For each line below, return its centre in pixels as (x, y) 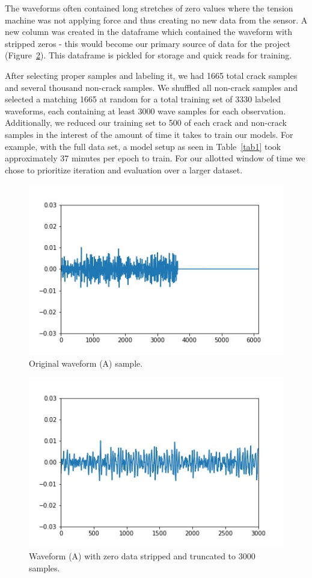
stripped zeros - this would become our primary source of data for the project (148, 43)
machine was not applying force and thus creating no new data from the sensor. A (156, 20)
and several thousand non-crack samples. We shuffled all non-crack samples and (151, 87)
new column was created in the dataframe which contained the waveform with (149, 32)
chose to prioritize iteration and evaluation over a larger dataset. (124, 169)
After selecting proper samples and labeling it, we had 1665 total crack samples (151, 75)
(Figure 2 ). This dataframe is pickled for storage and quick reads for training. (148, 55)
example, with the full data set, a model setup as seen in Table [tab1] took (143, 146)
